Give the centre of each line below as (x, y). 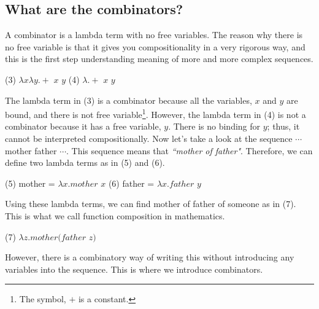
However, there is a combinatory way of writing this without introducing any (150, 257)
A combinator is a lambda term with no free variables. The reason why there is (154, 35)
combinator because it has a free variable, (83, 126)
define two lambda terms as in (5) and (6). (85, 162)
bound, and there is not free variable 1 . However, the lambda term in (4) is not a (156, 113)
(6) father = (131, 183)
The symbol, (43, 299)
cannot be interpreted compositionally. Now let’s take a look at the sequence (149, 139)
